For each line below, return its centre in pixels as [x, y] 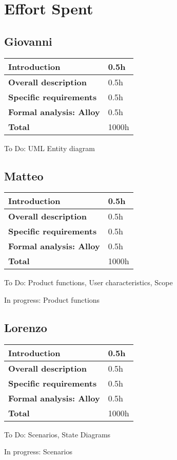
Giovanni [28, 41]
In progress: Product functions [52, 299]
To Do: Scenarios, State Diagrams [57, 434]
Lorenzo [26, 327]
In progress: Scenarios [38, 452]
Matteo [24, 176]
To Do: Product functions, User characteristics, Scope [88, 282]
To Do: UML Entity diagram [50, 148]
